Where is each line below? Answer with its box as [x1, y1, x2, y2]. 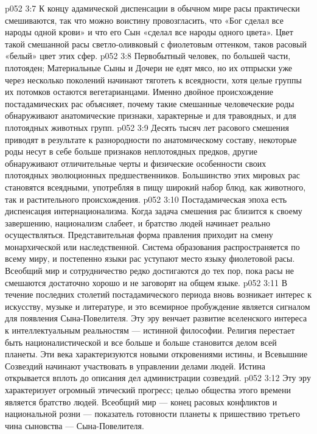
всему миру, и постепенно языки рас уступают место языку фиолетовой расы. [5, 252, 295, 265]
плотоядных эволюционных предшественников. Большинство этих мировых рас [5, 169, 300, 181]
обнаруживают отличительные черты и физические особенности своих [5, 156, 266, 169]
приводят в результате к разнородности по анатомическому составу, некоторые [5, 133, 297, 145]
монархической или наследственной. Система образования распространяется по [5, 240, 300, 253]
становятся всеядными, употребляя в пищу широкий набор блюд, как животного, [5, 180, 306, 193]
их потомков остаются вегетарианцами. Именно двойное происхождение [5, 85, 273, 98]
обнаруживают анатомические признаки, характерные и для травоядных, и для [5, 109, 296, 122]
